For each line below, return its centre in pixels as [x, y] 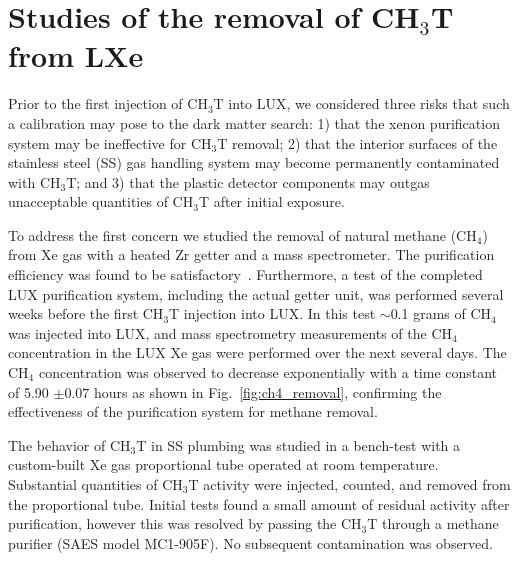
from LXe [76, 55]
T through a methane [433, 523]
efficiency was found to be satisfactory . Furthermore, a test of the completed [245, 274]
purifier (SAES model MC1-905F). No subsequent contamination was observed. [251, 542]
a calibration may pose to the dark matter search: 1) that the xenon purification [254, 122]
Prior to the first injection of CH [108, 103]
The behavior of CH [69, 444]
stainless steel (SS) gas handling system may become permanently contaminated [254, 162]
